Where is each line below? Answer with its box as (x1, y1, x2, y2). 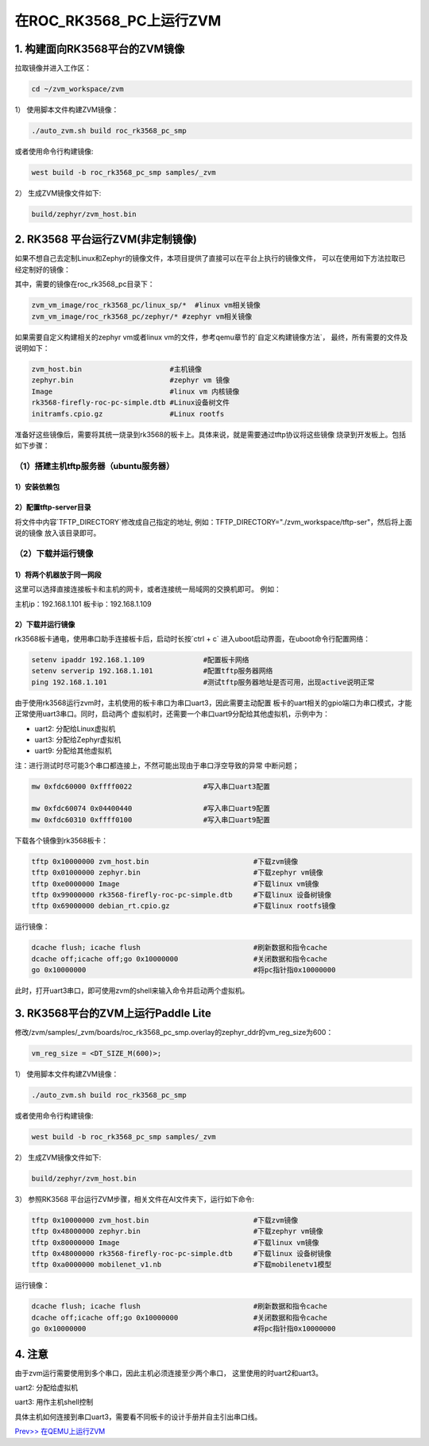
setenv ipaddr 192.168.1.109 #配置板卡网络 (31, 655, 249, 664)
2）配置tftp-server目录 (14, 502, 91, 512)
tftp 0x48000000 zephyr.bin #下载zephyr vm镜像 (31, 1227, 323, 1236)
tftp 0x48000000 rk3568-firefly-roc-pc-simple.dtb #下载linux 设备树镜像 (31, 1249, 332, 1258)
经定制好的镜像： (14, 265, 71, 274)
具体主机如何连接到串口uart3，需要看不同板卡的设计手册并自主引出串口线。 (14, 1412, 262, 1421)
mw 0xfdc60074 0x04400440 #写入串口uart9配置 (31, 804, 270, 813)
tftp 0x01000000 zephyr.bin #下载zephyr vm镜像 (31, 868, 323, 878)
